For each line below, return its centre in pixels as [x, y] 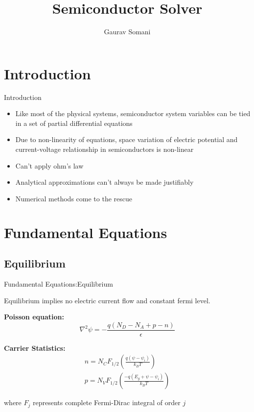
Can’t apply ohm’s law [49, 165]
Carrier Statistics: [35, 348]
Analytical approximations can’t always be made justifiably [104, 182]
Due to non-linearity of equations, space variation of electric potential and [127, 139]
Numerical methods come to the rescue [74, 198]
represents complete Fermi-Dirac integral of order [106, 402]
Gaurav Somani [127, 32]
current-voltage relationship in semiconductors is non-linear [104, 149]
